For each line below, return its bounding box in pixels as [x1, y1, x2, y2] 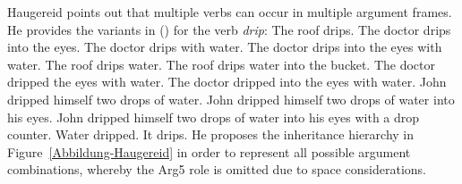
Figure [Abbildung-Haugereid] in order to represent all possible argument [7, 142, 411, 161]
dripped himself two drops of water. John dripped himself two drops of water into [7, 89, 455, 108]
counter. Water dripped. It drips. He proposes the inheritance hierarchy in [7, 125, 415, 144]
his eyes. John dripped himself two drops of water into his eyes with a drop [7, 107, 420, 126]
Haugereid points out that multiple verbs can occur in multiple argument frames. [7, 3, 452, 21]
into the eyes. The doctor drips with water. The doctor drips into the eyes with [7, 38, 442, 56]
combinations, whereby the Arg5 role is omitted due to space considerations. [7, 160, 426, 179]
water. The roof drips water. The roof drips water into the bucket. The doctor [7, 54, 436, 73]
